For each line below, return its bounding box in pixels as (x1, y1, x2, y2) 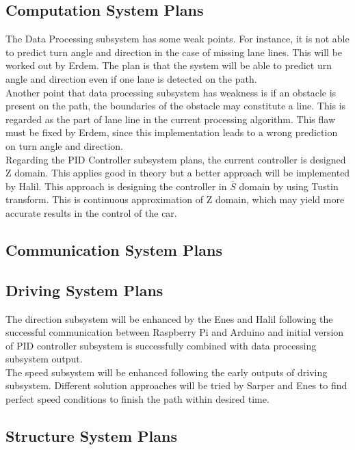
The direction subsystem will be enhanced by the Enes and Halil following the (5, 311, 333, 326)
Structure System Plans (5, 425, 177, 447)
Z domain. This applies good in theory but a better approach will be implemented (5, 166, 350, 180)
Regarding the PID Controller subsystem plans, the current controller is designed (5, 152, 346, 166)
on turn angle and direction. (5, 138, 124, 153)
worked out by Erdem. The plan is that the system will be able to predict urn (5, 58, 332, 72)
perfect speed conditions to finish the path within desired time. (5, 392, 269, 406)
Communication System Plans (5, 239, 222, 260)
